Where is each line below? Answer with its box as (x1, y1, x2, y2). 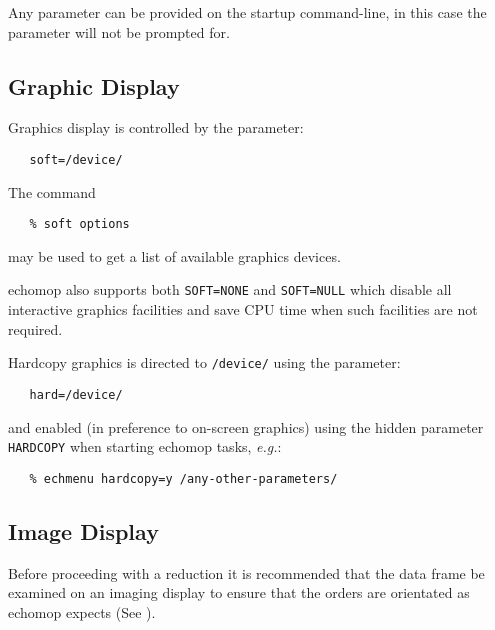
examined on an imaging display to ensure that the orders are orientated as (8, 582, 470, 603)
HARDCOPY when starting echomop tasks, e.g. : (8, 436, 282, 457)
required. (8, 318, 63, 339)
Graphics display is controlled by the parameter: (8, 117, 304, 138)
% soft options (29, 217, 130, 232)
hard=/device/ (29, 387, 123, 402)
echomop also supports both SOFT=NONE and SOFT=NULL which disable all (8, 279, 452, 300)
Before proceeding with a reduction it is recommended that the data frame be (8, 562, 485, 583)
